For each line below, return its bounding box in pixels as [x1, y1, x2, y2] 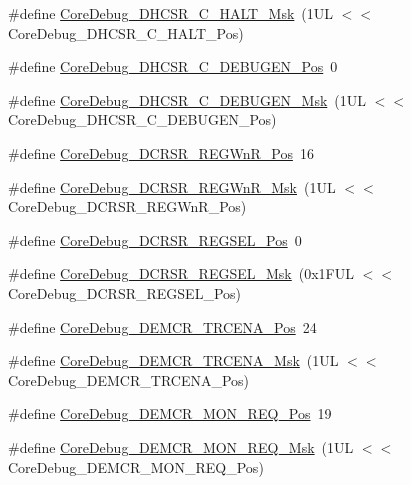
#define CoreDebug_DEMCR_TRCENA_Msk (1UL [8, 350, 339, 371]
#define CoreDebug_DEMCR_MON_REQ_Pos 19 [8, 403, 332, 424]
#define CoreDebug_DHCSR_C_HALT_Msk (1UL [8, 3, 334, 23]
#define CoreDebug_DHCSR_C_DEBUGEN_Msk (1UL [8, 89, 367, 110]
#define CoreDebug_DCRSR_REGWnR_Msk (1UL [8, 176, 336, 197]
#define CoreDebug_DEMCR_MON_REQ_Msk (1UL [8, 436, 354, 457]
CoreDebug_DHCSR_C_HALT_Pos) [8, 22, 244, 43]
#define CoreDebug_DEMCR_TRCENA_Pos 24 [8, 316, 317, 337]
